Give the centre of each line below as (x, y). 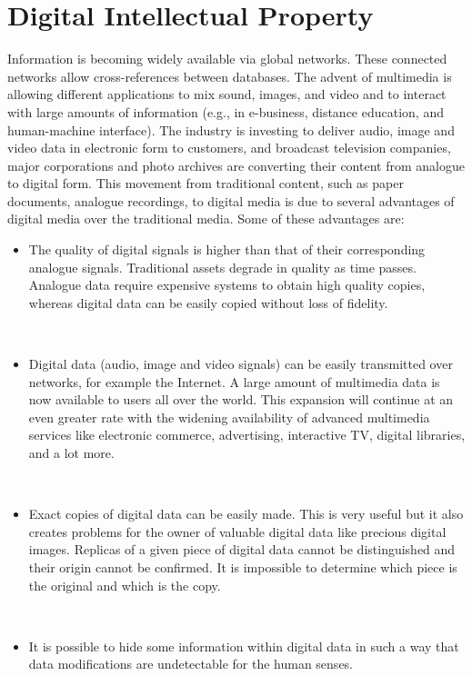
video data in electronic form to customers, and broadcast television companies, (229, 148)
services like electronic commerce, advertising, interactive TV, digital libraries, (247, 435)
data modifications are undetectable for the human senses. (191, 664)
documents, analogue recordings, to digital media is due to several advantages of (231, 200)
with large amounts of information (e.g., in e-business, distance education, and (226, 111)
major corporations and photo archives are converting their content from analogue (236, 165)
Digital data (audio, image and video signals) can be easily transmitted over (241, 364)
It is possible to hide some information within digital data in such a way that (244, 646)
